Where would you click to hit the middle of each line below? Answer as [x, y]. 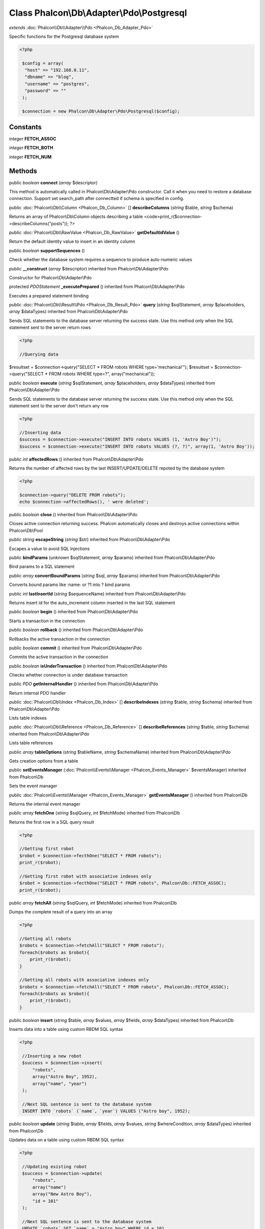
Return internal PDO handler [38, 693]
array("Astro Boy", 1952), [65, 1077]
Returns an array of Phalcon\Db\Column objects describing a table [76, 217]
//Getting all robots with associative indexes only [84, 980]
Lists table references [31, 743]
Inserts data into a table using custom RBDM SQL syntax [66, 1029]
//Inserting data [40, 432]
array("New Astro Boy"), [62, 1194]
